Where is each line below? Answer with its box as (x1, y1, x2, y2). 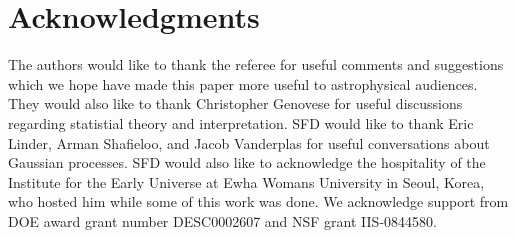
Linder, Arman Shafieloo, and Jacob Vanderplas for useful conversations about (8, 132, 490, 153)
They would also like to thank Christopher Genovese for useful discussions (8, 93, 463, 114)
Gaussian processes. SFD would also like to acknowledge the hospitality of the (8, 152, 486, 173)
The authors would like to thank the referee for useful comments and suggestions (8, 54, 504, 75)
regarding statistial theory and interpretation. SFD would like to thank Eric (8, 112, 474, 133)
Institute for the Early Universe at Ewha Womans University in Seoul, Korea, (8, 171, 485, 192)
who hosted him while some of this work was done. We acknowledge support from (8, 191, 509, 212)
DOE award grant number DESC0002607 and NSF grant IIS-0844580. (8, 210, 437, 231)
